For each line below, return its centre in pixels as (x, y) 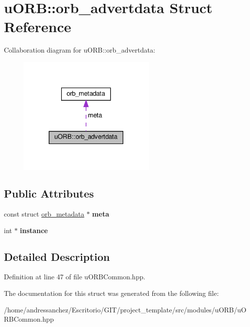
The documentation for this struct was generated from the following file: (111, 293)
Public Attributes (49, 193)
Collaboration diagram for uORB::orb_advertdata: (80, 50)
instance (34, 230)
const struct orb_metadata (44, 213)
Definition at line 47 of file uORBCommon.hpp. (75, 277)
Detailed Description (57, 256)
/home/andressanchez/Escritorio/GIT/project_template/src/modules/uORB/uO (125, 309)
